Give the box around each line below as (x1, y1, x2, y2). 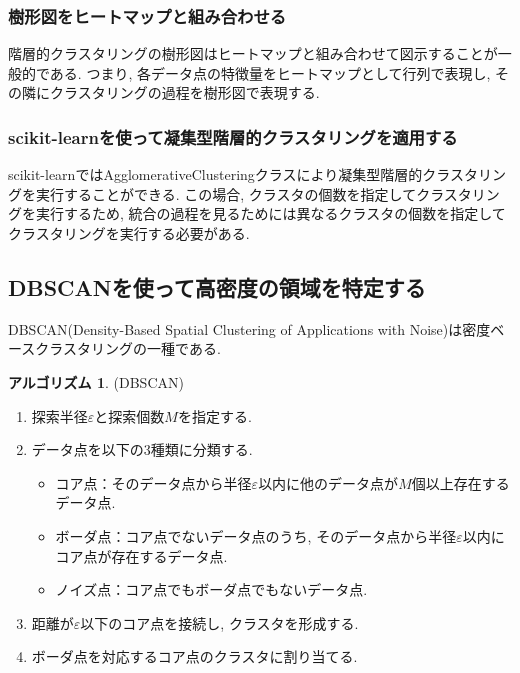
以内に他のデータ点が (258, 472, 399, 493)
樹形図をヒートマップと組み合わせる (8, 3, 287, 28)
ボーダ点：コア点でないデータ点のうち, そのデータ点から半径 (55, 525, 457, 546)
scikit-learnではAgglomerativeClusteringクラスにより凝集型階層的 (8, 164, 423, 185)
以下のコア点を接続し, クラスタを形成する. (80, 612, 359, 633)
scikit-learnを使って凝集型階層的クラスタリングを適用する (8, 124, 458, 149)
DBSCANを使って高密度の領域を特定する (8, 271, 426, 302)
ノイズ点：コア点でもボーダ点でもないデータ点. (55, 579, 368, 600)
